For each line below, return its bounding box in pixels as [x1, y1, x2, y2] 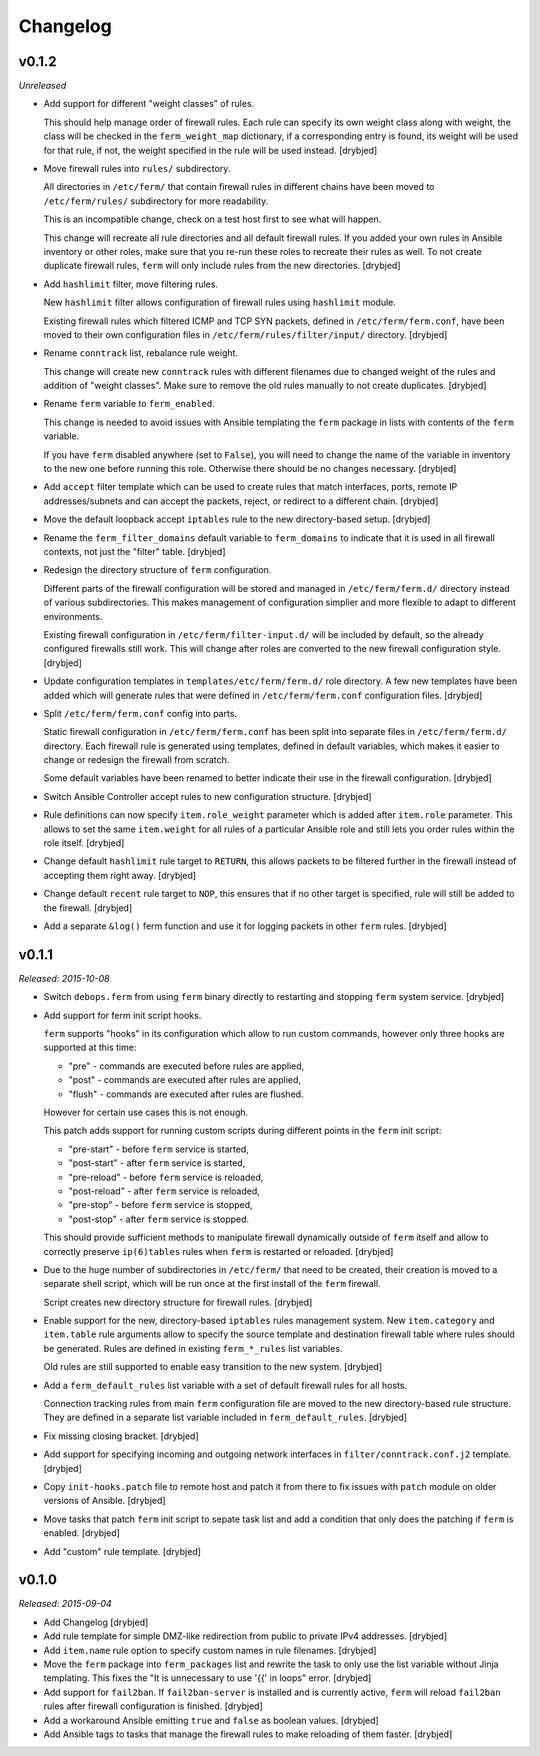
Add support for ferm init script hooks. [43, 1009, 202, 1021]
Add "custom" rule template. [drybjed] [43, 1545, 202, 1557]
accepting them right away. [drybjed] [43, 869, 197, 881]
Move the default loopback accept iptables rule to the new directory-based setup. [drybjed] [43, 513, 431, 525]
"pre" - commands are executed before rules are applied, [68, 1060, 305, 1072]
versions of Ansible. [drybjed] [43, 1495, 166, 1507]
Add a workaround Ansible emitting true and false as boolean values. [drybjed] [43, 1714, 379, 1726]
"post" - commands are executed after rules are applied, [68, 1074, 302, 1086]
